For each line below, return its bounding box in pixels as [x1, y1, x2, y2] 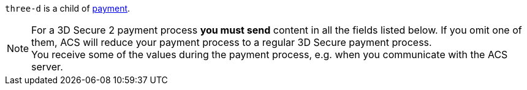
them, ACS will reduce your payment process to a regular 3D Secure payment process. [31, 36, 432, 48]
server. [31, 61, 63, 73]
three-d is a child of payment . [5, 3, 131, 13]
